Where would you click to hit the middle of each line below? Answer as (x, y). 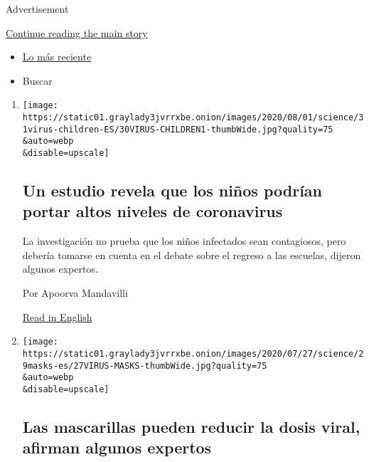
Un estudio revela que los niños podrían (172, 190)
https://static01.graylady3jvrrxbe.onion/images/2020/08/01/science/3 (193, 118)
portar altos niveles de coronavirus (153, 211)
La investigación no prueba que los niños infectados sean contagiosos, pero (184, 241)
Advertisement (37, 9)
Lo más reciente (57, 57)
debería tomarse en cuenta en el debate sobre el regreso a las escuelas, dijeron (192, 254)
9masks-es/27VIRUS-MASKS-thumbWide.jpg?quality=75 (145, 366)
